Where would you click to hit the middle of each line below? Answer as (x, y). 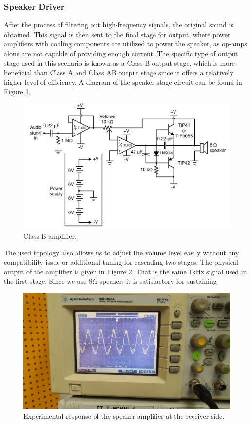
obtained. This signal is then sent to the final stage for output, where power (117, 34)
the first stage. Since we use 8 (48, 281)
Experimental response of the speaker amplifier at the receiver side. (124, 416)
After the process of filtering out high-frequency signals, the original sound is (119, 25)
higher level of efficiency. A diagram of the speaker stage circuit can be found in (123, 82)
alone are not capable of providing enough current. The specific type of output (121, 53)
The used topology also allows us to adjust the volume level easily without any (122, 252)
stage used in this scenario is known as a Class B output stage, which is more (119, 63)
